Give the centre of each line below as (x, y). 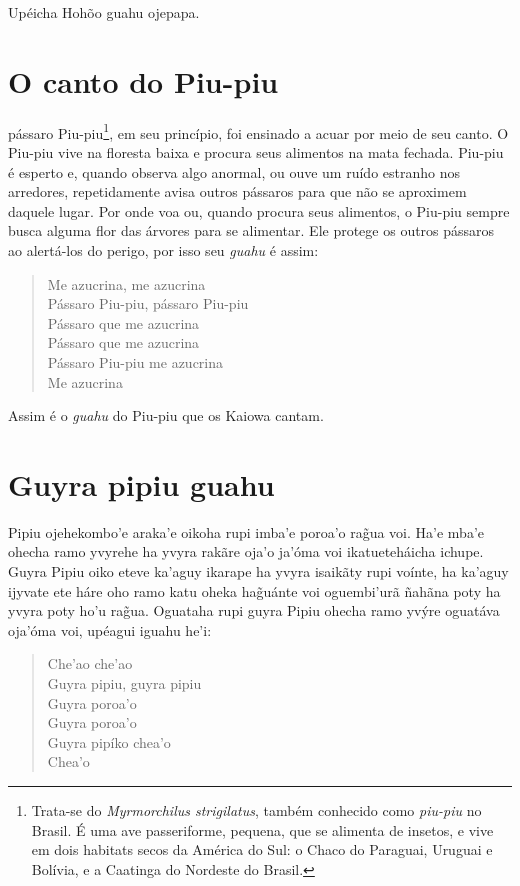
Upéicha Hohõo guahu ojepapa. (104, 12)
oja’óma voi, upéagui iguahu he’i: (110, 629)
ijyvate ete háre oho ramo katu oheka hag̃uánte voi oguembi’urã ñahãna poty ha (254, 590)
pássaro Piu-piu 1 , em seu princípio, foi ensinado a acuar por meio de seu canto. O (258, 131)
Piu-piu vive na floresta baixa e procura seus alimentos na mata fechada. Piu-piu (256, 151)
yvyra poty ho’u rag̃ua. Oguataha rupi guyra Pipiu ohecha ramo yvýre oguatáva (254, 610)
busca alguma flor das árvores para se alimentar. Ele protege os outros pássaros (251, 230)
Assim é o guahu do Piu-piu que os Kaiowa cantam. (166, 415)
